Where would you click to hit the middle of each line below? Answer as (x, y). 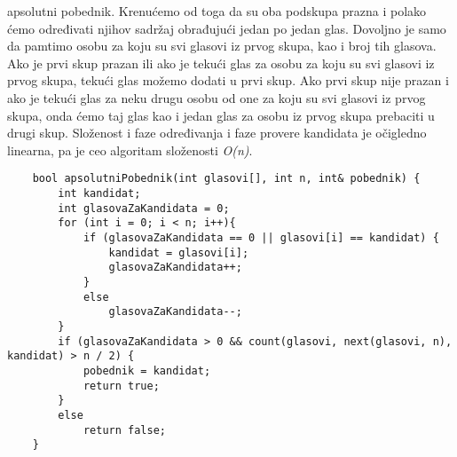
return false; (124, 430)
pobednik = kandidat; (147, 370)
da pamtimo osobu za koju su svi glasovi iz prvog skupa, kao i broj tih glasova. (222, 46)
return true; (121, 386)
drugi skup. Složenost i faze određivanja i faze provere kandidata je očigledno (217, 133)
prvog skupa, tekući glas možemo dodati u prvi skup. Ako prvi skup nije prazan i (228, 80)
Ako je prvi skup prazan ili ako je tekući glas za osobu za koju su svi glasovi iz (221, 63)
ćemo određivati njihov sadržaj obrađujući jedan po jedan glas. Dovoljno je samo (227, 28)
